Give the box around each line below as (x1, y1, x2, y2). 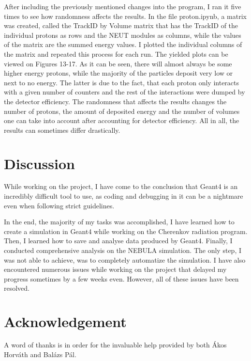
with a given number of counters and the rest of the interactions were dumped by (4, 87, 245, 97)
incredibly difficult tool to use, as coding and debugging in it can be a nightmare (4, 191, 243, 201)
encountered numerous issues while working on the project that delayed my (4, 264, 227, 274)
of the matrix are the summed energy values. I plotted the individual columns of (4, 39, 242, 49)
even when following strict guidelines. (4, 200, 115, 210)
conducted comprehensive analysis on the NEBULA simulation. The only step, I (4, 245, 241, 255)
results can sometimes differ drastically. (4, 125, 120, 135)
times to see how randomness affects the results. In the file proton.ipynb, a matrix (4, 11, 247, 21)
